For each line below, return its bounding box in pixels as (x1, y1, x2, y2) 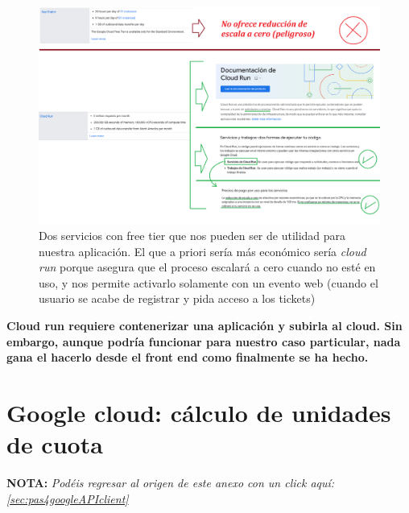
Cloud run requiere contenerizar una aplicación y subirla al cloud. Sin (6, 316, 403, 333)
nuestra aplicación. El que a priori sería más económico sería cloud (39, 242, 366, 259)
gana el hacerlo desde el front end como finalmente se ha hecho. (6, 349, 369, 366)
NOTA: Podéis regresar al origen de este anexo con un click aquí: (6, 474, 335, 491)
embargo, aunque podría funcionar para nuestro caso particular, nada (6, 333, 401, 350)
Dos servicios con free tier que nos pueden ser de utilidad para (39, 226, 346, 243)
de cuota (6, 428, 103, 461)
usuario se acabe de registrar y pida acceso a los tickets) (39, 290, 316, 307)
